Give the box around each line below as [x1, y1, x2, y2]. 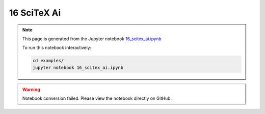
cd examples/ [32, 58, 64, 64]
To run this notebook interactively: [22, 45, 92, 51]
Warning [22, 86, 40, 92]
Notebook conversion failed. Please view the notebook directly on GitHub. [22, 95, 172, 101]
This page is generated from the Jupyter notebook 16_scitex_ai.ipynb [22, 36, 161, 42]
